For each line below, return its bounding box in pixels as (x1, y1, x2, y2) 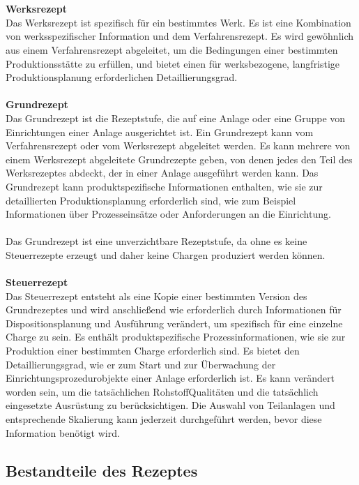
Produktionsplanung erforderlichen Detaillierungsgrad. (6, 70, 238, 84)
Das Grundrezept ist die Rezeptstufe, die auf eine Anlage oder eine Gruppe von (6, 110, 346, 125)
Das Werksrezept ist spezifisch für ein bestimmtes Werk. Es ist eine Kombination (6, 15, 351, 29)
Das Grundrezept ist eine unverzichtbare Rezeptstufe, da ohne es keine (6, 234, 307, 248)
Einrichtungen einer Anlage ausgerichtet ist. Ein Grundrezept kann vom (6, 124, 314, 139)
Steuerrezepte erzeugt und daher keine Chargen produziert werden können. (6, 247, 326, 262)
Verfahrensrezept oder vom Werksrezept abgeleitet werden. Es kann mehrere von (6, 138, 351, 153)
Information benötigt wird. (6, 425, 120, 440)
